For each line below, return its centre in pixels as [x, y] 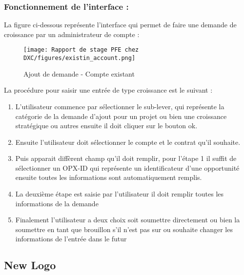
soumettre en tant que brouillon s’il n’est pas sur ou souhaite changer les [124, 229]
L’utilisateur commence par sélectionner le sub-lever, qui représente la [120, 106]
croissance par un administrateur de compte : [72, 34]
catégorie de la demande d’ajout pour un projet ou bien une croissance [121, 116]
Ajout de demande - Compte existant [79, 73]
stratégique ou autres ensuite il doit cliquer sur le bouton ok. [106, 126]
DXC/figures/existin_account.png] [80, 58]
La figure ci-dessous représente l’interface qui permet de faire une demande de [120, 25]
